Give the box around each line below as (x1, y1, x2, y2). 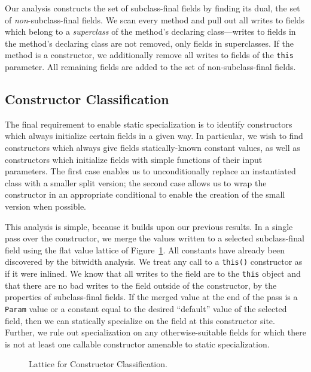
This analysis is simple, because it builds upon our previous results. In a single (5, 220, 293, 232)
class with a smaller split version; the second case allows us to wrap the (5, 176, 267, 189)
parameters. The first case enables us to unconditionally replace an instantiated (5, 165, 296, 177)
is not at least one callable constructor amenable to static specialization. (5, 337, 270, 350)
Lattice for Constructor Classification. (29, 358, 167, 370)
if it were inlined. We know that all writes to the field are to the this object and (5, 267, 301, 280)
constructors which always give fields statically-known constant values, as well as (5, 141, 300, 154)
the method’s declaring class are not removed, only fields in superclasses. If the (5, 37, 294, 49)
